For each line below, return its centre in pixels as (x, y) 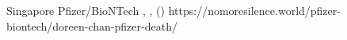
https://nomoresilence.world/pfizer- (254, 10)
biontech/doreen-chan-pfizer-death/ (92, 25)
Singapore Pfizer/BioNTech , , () (86, 10)
